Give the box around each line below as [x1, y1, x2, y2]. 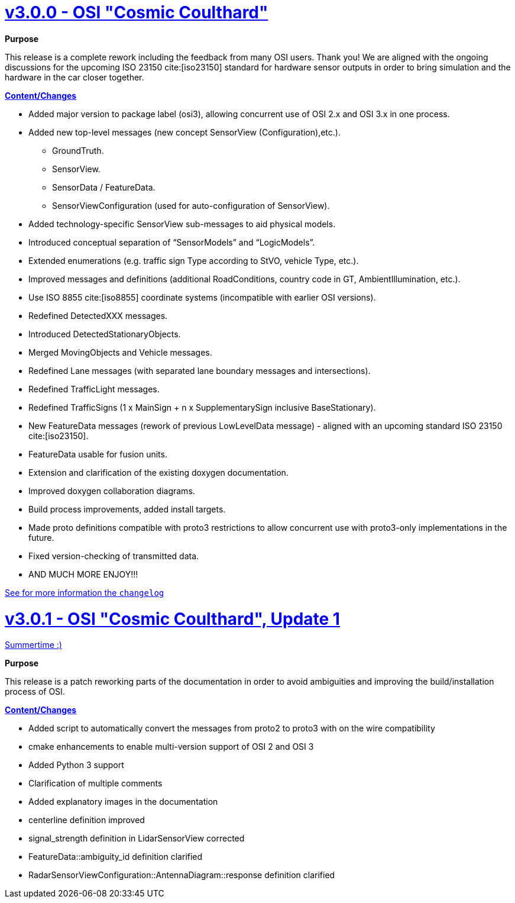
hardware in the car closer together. [5, 72, 144, 82]
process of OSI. [5, 686, 65, 697]
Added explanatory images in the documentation [28, 796, 218, 807]
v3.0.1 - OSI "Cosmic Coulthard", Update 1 [5, 608, 340, 629]
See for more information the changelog [5, 587, 164, 598]
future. [28, 532, 54, 543]
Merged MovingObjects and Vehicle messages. [28, 347, 212, 357]
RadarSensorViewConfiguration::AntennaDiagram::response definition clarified [28, 870, 335, 881]
